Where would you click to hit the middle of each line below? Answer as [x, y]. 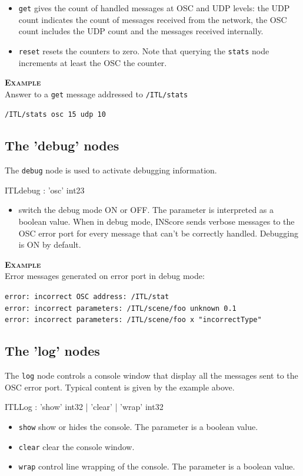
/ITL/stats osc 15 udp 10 [55, 115]
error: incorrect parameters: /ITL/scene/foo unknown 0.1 [121, 308]
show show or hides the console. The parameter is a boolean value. [138, 427]
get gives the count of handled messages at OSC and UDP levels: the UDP [154, 8]
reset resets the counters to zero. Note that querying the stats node [144, 50]
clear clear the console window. [76, 446]
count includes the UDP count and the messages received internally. [141, 31]
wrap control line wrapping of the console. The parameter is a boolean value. [157, 466]
